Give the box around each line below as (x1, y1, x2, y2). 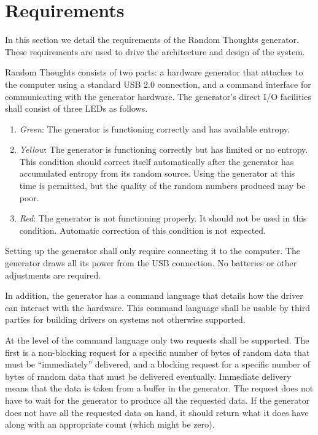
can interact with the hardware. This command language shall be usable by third (5, 301, 311, 314)
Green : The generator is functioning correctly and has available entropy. (19, 122, 290, 135)
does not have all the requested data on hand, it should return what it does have (5, 406, 309, 418)
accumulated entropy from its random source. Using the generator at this (19, 167, 295, 180)
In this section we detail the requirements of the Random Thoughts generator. (5, 33, 299, 46)
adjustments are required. (5, 268, 101, 281)
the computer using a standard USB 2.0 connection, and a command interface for (5, 77, 311, 90)
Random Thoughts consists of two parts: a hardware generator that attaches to (5, 66, 303, 79)
